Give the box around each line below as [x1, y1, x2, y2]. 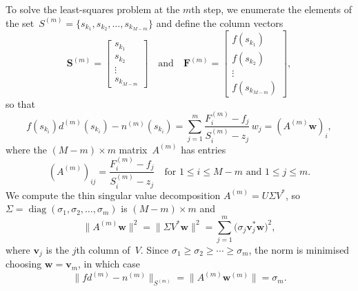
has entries [181, 142, 226, 156]
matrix [119, 142, 148, 156]
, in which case [78, 256, 140, 271]
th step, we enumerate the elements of [191, 2, 352, 16]
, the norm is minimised [248, 242, 350, 256]
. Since [140, 242, 169, 256]
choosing [6, 256, 42, 271]
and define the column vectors [156, 15, 284, 30]
